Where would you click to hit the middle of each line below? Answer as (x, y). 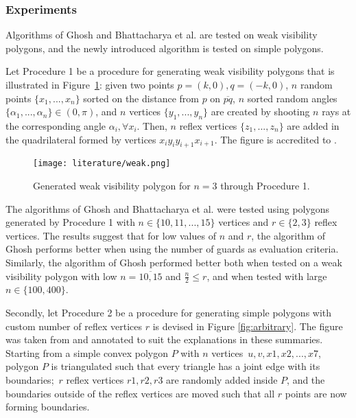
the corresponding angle (56, 125)
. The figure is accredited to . (275, 139)
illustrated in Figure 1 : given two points (90, 84)
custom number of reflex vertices (74, 326)
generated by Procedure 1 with (70, 222)
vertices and (244, 222)
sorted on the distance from (141, 98)
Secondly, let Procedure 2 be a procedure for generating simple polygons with (169, 313)
